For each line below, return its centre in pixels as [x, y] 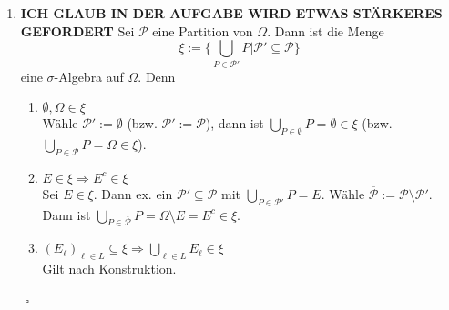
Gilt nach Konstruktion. [109, 269]
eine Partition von [203, 30]
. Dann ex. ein [133, 193]
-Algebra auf [89, 76]
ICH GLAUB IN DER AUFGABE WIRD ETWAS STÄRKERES [231, 13]
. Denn [157, 76]
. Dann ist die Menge [326, 30]
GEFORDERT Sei [77, 30]
